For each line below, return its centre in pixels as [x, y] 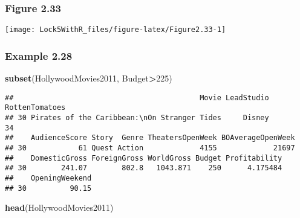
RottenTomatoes [35, 108]
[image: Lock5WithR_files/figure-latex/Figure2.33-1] [116, 30]
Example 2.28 [39, 55]
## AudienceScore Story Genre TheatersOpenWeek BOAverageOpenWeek [150, 138]
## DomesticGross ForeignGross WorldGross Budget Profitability [144, 158]
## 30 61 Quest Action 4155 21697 [150, 148]
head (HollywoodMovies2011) [59, 207]
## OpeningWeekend [48, 178]
